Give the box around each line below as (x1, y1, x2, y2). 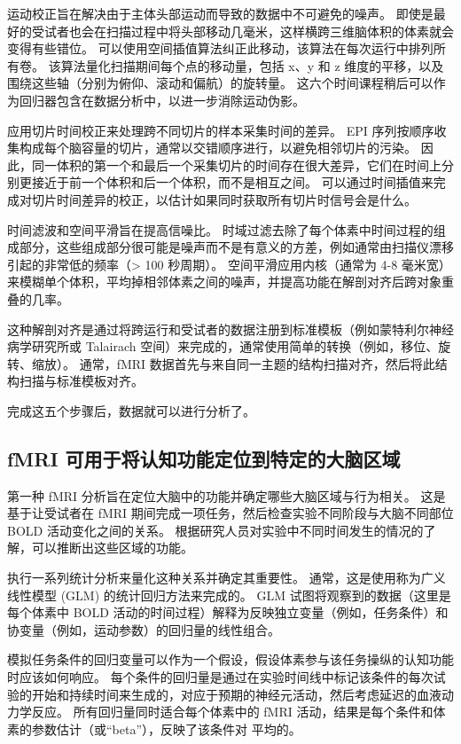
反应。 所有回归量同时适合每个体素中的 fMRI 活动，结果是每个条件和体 (31, 702, 446, 721)
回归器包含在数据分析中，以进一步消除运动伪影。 (19, 90, 305, 109)
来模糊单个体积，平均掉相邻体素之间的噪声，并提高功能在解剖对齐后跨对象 (7, 272, 441, 291)
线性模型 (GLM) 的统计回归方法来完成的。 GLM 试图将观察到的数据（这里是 (7, 585, 451, 604)
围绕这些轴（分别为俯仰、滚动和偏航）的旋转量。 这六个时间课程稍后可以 (7, 74, 434, 92)
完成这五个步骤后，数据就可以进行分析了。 (7, 401, 255, 419)
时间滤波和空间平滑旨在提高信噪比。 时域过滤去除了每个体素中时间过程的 (7, 220, 434, 239)
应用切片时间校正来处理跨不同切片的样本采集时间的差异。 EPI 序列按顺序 (7, 121, 434, 139)
